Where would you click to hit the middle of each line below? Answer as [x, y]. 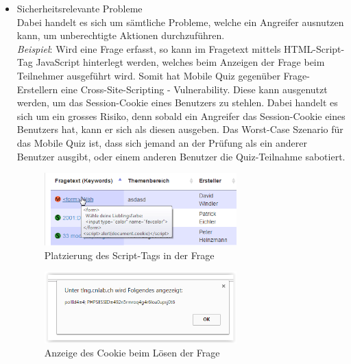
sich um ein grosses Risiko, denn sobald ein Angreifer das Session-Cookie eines [181, 116]
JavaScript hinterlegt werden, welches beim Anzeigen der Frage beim [180, 62]
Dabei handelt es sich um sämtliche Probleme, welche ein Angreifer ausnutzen [180, 22]
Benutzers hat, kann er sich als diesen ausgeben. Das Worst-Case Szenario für [180, 129]
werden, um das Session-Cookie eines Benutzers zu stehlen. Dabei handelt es [177, 102]
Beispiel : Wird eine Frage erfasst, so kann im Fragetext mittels [149, 48]
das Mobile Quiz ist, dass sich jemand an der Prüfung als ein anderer [162, 142]
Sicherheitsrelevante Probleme [80, 8]
